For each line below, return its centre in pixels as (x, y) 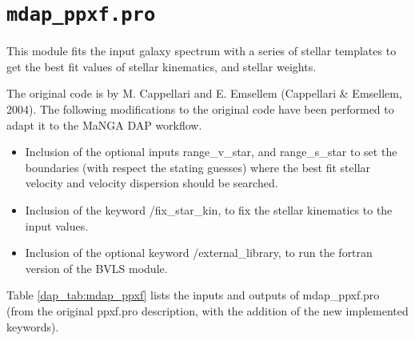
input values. (57, 225)
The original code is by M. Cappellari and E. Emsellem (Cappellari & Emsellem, (204, 93)
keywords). (33, 326)
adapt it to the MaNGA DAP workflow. (104, 124)
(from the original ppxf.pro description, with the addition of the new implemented (207, 310)
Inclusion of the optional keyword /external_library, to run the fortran (199, 253)
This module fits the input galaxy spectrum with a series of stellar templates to (202, 51)
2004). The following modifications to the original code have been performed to (200, 109)
